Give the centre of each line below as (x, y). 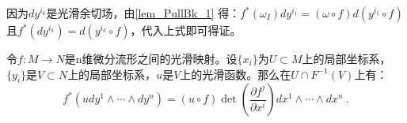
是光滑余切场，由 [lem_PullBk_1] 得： (143, 13)
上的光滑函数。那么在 (236, 74)
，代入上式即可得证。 (186, 30)
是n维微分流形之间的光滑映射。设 (151, 58)
